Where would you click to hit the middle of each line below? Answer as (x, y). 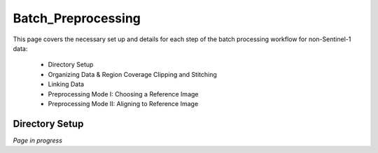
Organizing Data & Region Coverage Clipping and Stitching (132, 74)
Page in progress (38, 140)
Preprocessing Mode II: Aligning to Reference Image (123, 103)
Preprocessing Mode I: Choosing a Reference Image (123, 94)
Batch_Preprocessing (77, 18)
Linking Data (66, 85)
